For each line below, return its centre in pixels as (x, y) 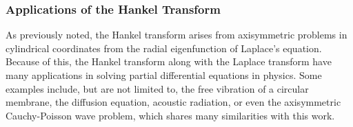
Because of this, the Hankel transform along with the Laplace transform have (169, 61)
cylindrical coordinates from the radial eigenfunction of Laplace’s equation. (164, 48)
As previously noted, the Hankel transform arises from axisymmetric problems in (176, 35)
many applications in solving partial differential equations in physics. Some (164, 75)
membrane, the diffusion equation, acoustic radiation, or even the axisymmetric (173, 102)
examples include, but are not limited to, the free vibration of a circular (157, 88)
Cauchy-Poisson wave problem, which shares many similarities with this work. (170, 115)
